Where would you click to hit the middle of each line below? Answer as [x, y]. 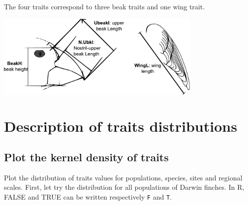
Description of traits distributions [121, 126]
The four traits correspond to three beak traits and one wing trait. [105, 6]
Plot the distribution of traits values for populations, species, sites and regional [123, 177]
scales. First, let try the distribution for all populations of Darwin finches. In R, [124, 187]
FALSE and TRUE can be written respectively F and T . [88, 197]
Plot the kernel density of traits [86, 157]
